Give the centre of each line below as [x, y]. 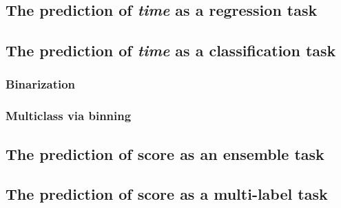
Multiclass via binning [69, 116]
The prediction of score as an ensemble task [165, 153]
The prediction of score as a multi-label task [167, 194]
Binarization [41, 84]
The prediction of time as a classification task [171, 50]
